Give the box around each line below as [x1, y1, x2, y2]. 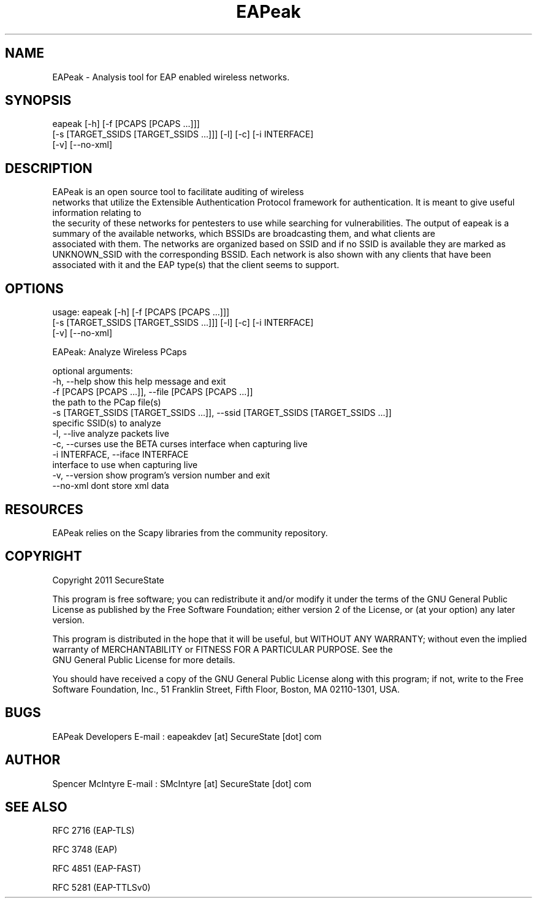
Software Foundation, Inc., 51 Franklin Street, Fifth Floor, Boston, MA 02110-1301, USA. [52, 683, 400, 694]
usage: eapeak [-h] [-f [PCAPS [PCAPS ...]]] [52, 307, 230, 318]
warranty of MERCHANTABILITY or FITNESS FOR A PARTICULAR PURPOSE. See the [52, 644, 393, 655]
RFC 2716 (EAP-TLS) [52, 825, 135, 836]
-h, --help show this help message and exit [52, 376, 226, 387]
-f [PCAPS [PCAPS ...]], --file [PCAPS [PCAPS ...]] [52, 386, 253, 398]
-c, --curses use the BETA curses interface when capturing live [52, 439, 308, 450]
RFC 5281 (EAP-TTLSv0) [52, 882, 151, 893]
